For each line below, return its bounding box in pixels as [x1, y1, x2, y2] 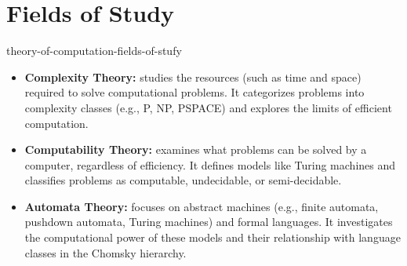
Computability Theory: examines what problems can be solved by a [24, 141, 367, 158]
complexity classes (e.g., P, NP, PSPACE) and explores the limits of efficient [24, 99, 392, 115]
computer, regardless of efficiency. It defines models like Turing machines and [24, 156, 396, 173]
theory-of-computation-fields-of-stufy [6, 42, 182, 59]
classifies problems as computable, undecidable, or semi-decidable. [24, 172, 342, 188]
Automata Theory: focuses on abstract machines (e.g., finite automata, [24, 198, 379, 214]
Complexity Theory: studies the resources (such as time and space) [24, 68, 362, 85]
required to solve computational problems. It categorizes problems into [24, 84, 365, 100]
